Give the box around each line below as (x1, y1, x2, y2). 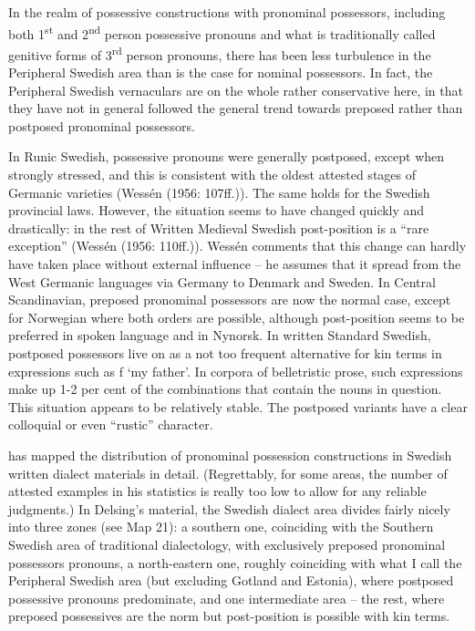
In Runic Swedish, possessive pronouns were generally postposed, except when (8, 147, 445, 166)
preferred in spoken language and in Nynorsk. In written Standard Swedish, (8, 326, 431, 345)
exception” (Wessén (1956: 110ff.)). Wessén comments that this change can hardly (8, 236, 467, 255)
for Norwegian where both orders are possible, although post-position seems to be (8, 307, 465, 326)
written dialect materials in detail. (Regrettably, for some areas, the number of (8, 463, 448, 482)
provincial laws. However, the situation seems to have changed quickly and (8, 201, 425, 220)
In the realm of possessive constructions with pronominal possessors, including (8, 3, 446, 21)
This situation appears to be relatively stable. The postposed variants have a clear (8, 397, 468, 416)
